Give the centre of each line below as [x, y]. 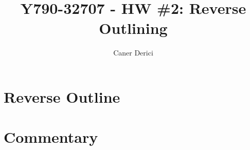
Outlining [133, 28]
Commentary [51, 137]
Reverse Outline [62, 96]
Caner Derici [133, 53]
